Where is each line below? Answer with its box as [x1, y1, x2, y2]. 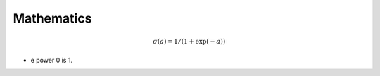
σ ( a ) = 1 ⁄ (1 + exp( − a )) [152, 37, 226, 46]
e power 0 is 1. [30, 56, 73, 64]
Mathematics [13, 11, 92, 26]
